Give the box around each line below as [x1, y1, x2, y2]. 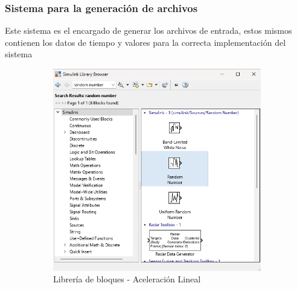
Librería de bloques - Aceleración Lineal [53, 273, 201, 285]
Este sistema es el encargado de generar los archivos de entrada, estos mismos [5, 24, 292, 37]
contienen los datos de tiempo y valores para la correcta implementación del [5, 36, 286, 48]
